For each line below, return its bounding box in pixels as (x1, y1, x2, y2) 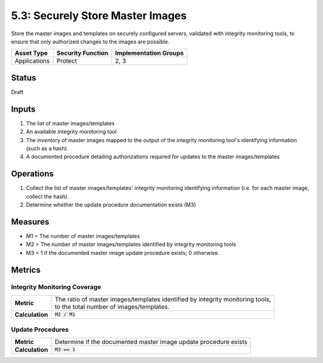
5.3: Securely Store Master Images (11, 9, 187, 22)
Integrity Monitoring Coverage (11, 283, 102, 291)
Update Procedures (11, 325, 69, 334)
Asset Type (14, 49, 48, 57)
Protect (56, 57, 77, 65)
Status (11, 72, 36, 83)
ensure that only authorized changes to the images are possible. (11, 38, 170, 45)
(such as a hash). (26, 144, 69, 152)
